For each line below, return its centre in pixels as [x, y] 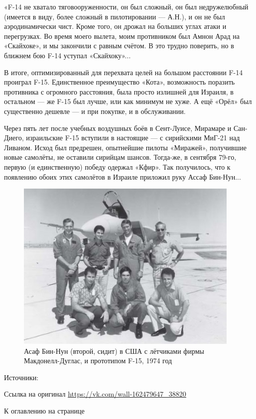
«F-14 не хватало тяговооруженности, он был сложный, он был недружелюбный [126, 6]
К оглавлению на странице [44, 411]
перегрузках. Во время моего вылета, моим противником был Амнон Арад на [122, 36]
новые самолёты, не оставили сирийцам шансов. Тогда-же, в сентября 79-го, [120, 157]
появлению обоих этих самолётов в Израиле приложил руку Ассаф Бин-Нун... [123, 176]
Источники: [21, 377]
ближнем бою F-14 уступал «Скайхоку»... [67, 55]
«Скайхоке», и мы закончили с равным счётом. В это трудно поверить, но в [119, 46]
